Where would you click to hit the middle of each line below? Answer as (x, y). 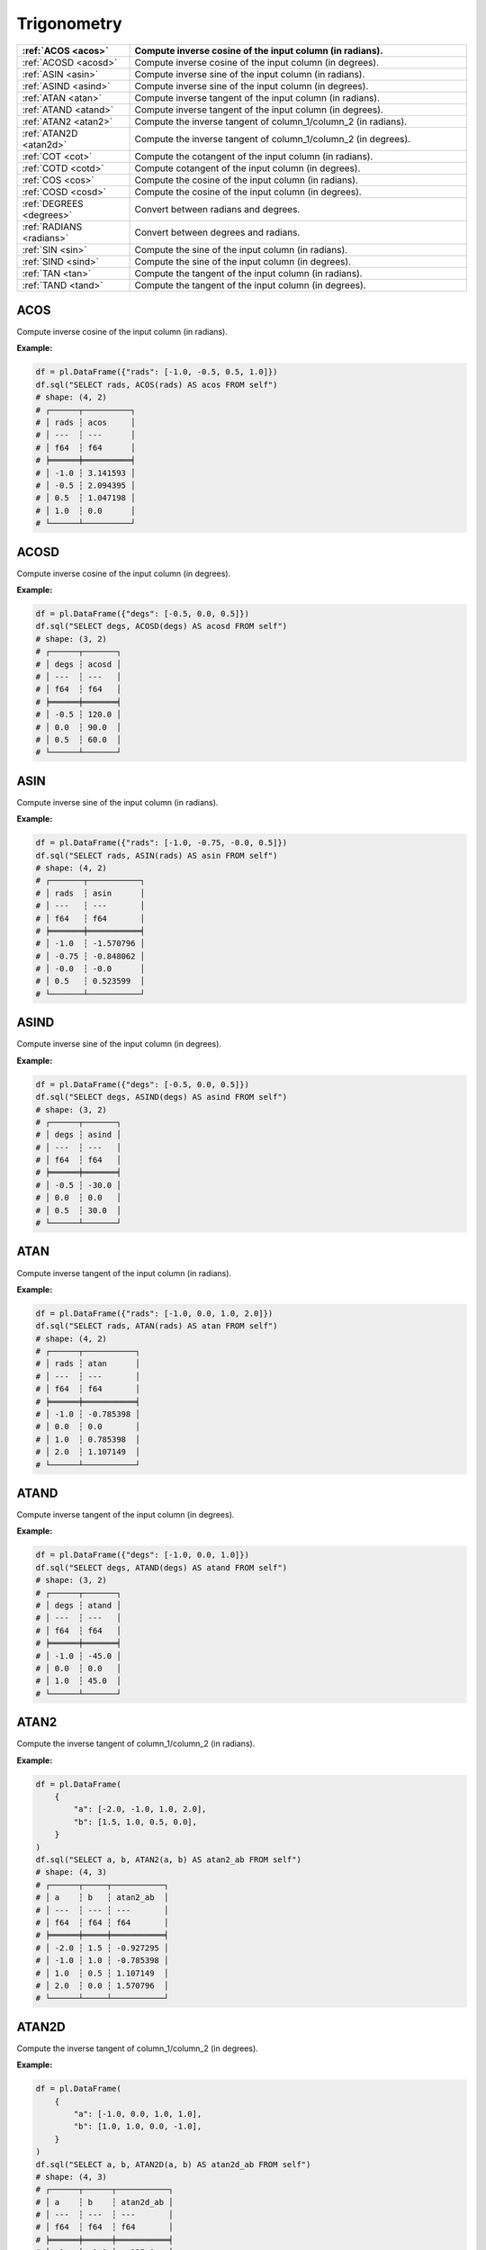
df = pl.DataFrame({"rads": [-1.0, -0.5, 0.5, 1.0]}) (157, 372)
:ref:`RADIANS (52, 227)
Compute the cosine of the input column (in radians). (247, 180)
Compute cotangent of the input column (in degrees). (247, 168)
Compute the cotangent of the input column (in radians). (254, 156)
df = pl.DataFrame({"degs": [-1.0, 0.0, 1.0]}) (142, 1555)
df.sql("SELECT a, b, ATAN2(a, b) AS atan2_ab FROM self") (168, 1859)
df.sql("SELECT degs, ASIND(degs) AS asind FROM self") (162, 1097)
